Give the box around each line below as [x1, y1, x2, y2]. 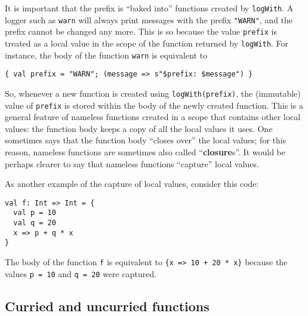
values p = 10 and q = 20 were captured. [5, 267, 157, 280]
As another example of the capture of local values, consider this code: [5, 177, 259, 190]
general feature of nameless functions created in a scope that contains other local [5, 111, 301, 123]
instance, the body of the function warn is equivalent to [5, 48, 208, 61]
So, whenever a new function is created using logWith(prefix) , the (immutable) [5, 87, 301, 99]
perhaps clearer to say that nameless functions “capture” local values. [5, 157, 260, 170]
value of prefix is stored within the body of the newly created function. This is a [5, 99, 303, 111]
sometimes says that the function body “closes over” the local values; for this [5, 134, 287, 146]
